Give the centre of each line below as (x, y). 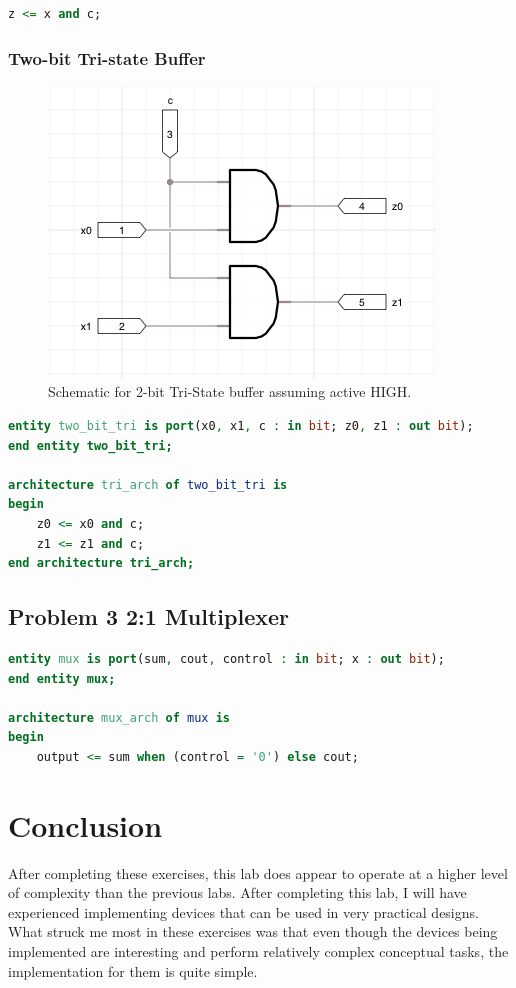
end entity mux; (62, 678)
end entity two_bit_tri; (90, 445)
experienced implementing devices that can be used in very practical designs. (243, 911)
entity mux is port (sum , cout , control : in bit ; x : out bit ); (226, 658)
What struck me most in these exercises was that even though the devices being (253, 931)
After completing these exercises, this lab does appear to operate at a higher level (258, 872)
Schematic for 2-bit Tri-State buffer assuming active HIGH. (230, 391)
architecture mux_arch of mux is (119, 717)
